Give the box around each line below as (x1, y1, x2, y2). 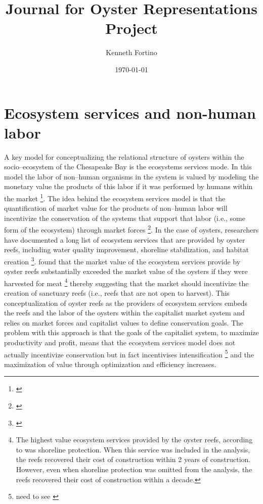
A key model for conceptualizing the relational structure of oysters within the (4, 151, 244, 162)
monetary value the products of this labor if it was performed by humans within (4, 181, 253, 192)
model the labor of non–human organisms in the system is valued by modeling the (4, 171, 259, 181)
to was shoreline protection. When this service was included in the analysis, (16, 444, 250, 454)
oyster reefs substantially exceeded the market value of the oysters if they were (4, 266, 248, 277)
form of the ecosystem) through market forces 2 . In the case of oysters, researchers (4, 223, 259, 235)
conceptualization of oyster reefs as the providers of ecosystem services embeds (4, 297, 248, 308)
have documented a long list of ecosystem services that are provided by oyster (4, 234, 245, 245)
